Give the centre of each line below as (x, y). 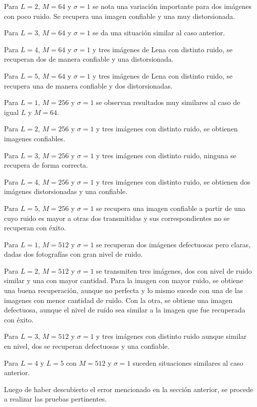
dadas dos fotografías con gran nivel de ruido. (73, 254)
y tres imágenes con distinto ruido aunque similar (171, 336)
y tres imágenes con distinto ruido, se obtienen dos (173, 181)
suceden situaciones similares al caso (188, 362)
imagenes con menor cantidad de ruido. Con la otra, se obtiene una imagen (118, 300)
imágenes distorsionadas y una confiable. (66, 191)
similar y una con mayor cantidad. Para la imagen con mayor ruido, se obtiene (124, 280)
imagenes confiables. (35, 138)
